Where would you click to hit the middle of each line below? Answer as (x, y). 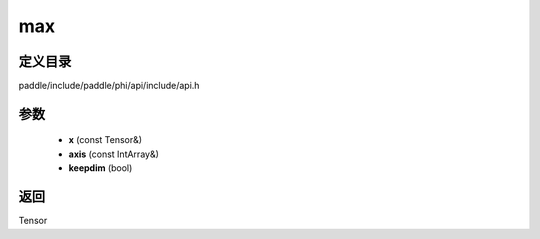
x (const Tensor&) (105, 140)
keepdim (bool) (100, 168)
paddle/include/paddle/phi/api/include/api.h (109, 86)
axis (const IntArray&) (114, 154)
